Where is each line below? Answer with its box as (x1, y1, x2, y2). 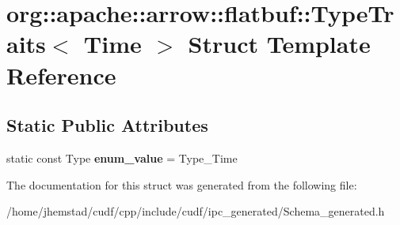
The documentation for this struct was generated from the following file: (6, 176, 357, 193)
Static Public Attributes (6, 113, 208, 137)
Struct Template (188, 28, 371, 60)
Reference (6, 58, 116, 91)
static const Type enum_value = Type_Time (6, 149, 238, 166)
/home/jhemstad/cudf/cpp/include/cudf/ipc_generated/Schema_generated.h (6, 203, 385, 219)
